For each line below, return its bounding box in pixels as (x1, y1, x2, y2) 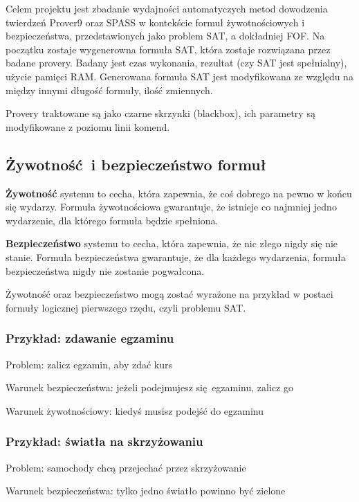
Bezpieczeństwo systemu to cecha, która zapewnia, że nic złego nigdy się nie (6, 236, 338, 251)
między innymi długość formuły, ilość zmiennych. (6, 82, 213, 97)
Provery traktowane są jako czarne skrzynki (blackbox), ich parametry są (6, 106, 315, 120)
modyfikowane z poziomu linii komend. (6, 119, 170, 134)
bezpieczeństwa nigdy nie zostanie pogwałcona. (6, 263, 205, 278)
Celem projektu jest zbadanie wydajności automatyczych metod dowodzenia (6, 1, 328, 15)
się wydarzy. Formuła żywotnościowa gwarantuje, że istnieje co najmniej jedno (6, 199, 337, 214)
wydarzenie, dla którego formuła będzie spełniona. (6, 213, 219, 227)
